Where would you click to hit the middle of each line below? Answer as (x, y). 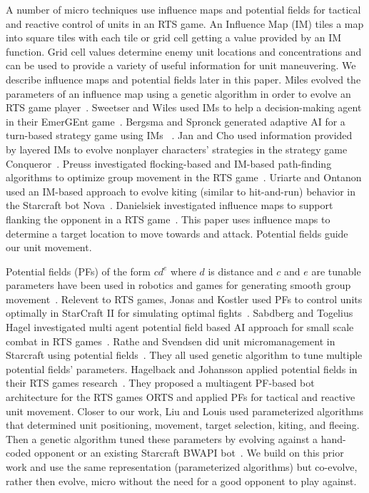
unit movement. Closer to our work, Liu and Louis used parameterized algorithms (185, 411)
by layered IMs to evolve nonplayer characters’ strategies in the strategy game (177, 149)
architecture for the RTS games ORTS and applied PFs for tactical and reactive (181, 397)
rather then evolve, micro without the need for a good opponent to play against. (181, 481)
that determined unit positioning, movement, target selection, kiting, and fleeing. (183, 425)
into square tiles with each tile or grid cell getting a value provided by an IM (174, 37)
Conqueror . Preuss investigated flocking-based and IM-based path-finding (169, 163)
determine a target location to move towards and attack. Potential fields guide (177, 233)
